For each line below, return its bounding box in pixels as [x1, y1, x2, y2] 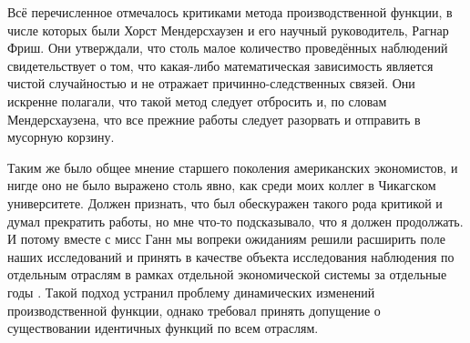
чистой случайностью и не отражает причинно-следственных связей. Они [7, 74, 415, 93]
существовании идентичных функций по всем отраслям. [7, 318, 319, 338]
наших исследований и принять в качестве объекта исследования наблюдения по [7, 247, 455, 266]
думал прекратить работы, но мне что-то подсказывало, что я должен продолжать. [7, 211, 464, 230]
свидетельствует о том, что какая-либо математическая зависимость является [7, 55, 434, 75]
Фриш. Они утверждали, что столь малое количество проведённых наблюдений [7, 38, 448, 57]
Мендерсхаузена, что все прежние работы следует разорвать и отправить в [7, 109, 421, 128]
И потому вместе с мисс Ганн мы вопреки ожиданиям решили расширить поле [7, 229, 445, 248]
